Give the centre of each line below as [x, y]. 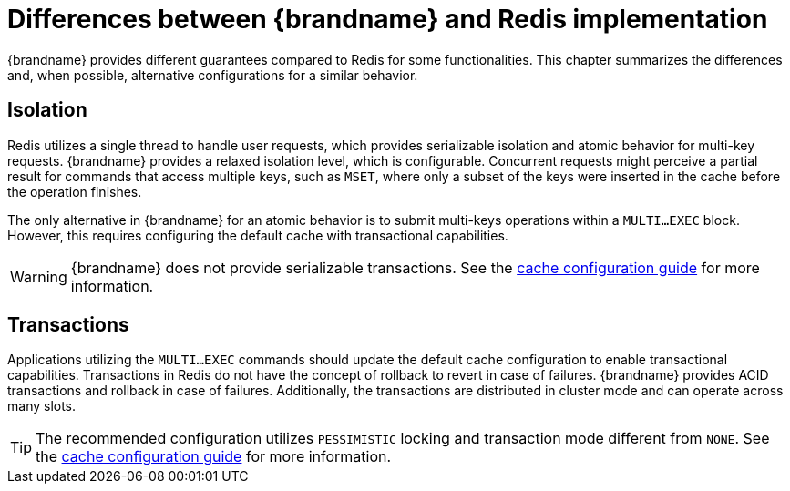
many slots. [42, 406]
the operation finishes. [75, 191]
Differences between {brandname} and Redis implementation [388, 19]
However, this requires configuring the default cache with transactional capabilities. [258, 235]
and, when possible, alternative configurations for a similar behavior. [213, 75]
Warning [39, 276]
